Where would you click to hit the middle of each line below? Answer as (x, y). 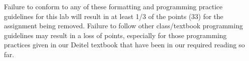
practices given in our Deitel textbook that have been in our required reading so (124, 45)
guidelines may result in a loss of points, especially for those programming (115, 35)
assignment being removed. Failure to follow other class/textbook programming (124, 26)
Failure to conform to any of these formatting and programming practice (113, 6)
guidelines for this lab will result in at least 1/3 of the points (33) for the (114, 16)
